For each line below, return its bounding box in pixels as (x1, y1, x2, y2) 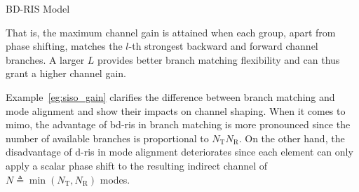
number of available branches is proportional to (6, 130, 209, 145)
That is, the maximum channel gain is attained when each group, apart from (6, 25, 336, 39)
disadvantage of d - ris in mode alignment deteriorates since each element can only (6, 144, 353, 159)
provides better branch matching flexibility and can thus (97, 52, 340, 67)
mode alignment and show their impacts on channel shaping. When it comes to (6, 103, 346, 118)
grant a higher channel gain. (6, 66, 126, 81)
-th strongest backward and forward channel (128, 39, 318, 53)
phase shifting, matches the (6, 39, 123, 53)
